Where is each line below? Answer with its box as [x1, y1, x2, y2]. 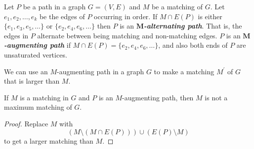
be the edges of [39, 11, 85, 21]
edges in [4, 30, 29, 40]
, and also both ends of [158, 40, 228, 50]
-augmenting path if [4, 40, 71, 50]
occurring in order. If [94, 11, 158, 21]
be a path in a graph [23, 1, 86, 11]
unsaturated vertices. [4, 49, 67, 60]
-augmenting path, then [122, 92, 194, 102]
